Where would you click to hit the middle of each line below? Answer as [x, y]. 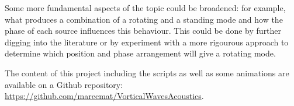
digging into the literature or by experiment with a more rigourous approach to [147, 42]
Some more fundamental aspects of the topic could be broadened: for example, [145, 8]
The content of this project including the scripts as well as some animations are [147, 73]
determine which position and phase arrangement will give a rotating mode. [140, 53]
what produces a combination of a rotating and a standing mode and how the [144, 19]
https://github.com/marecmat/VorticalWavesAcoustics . [104, 96]
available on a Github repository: [64, 84]
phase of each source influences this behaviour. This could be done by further [143, 31]
